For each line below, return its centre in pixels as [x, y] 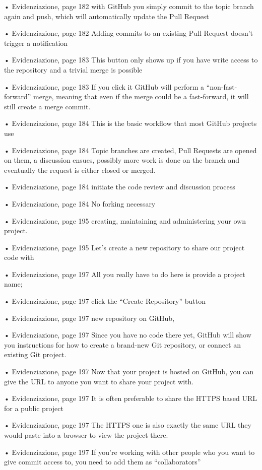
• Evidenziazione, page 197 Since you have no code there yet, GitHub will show [128, 335]
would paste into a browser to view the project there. [86, 435]
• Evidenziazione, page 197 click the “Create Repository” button [105, 301]
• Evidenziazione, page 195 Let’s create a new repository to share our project [124, 247]
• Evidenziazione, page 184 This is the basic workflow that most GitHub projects [130, 123]
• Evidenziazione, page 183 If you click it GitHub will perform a [104, 86]
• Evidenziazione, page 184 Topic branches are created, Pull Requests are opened [130, 150]
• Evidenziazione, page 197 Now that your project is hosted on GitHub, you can [129, 372]
